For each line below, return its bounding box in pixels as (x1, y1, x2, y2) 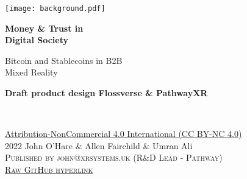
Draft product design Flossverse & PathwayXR (5, 86, 208, 99)
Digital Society (5, 33, 68, 46)
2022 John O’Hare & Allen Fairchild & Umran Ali (5, 139, 193, 152)
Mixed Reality (5, 66, 58, 79)
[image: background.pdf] (5, 4, 106, 13)
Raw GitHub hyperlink (5, 163, 93, 175)
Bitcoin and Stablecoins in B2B (5, 54, 123, 66)
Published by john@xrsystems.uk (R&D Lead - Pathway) (5, 151, 223, 164)
